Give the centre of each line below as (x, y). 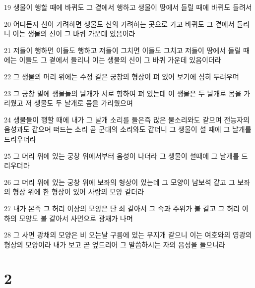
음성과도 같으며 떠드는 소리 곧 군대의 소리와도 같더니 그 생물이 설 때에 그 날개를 (128, 129)
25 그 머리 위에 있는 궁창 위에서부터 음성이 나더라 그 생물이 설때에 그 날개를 (122, 155)
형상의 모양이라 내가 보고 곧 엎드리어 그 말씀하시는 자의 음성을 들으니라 (115, 244)
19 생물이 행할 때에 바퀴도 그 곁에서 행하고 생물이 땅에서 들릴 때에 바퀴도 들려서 (128, 7)
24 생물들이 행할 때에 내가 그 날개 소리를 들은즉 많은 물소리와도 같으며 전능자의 (127, 119)
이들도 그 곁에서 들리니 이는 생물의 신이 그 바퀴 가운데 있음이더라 (120, 60)
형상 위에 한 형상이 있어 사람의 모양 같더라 (78, 192)
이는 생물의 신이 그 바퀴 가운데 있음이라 (74, 33)
